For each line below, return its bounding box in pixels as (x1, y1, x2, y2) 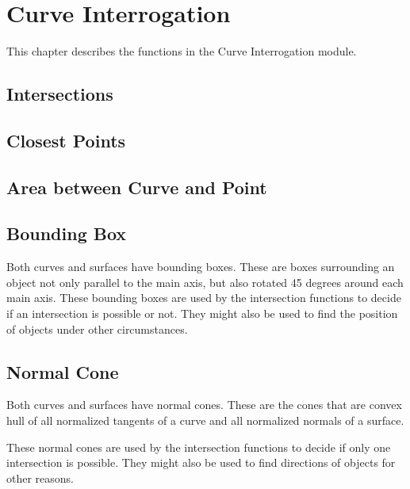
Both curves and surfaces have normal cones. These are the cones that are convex (6, 396, 402, 413)
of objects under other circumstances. (6, 320, 188, 337)
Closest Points (6, 128, 126, 152)
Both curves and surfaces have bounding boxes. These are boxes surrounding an (6, 258, 395, 275)
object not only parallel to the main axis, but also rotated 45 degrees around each (6, 273, 404, 290)
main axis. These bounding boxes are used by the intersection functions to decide (6, 289, 401, 306)
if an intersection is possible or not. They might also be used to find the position (6, 305, 398, 322)
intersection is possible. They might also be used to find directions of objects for (6, 454, 396, 471)
